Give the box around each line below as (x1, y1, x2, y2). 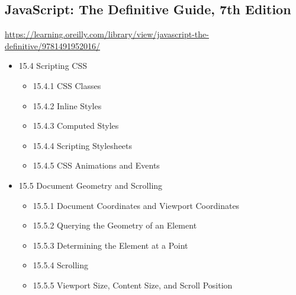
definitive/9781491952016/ (5, 39, 101, 52)
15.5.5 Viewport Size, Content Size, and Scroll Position (33, 278, 233, 291)
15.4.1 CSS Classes (33, 79, 101, 91)
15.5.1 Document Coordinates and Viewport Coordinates (33, 199, 240, 211)
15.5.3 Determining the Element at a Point (33, 239, 188, 251)
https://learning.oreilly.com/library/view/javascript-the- (5, 28, 209, 40)
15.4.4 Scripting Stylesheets (33, 139, 133, 151)
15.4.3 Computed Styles (33, 119, 119, 132)
